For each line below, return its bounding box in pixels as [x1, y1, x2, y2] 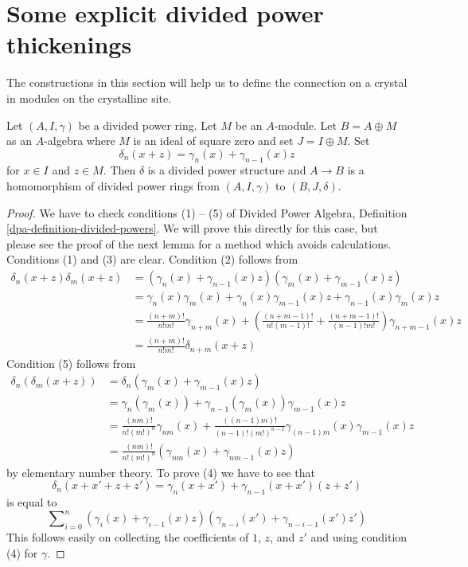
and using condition [310, 529, 408, 545]
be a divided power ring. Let [78, 116, 217, 133]
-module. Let [274, 116, 337, 133]
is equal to [6, 494, 57, 510]
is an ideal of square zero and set [133, 132, 294, 149]
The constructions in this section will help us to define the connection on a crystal [6, 74, 408, 91]
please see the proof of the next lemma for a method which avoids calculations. [6, 235, 392, 252]
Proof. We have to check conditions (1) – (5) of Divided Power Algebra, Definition [6, 204, 408, 221]
